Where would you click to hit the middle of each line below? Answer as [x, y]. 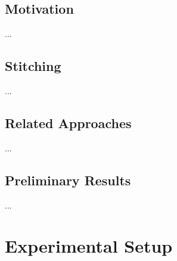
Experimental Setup [89, 246]
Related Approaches [68, 122]
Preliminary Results [68, 180]
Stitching [33, 66]
